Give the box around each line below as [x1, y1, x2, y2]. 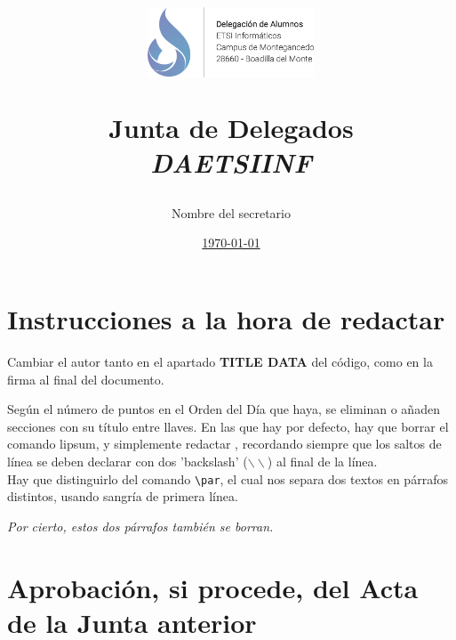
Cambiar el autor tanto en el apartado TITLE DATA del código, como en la [7, 352, 433, 370]
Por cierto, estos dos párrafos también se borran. [7, 516, 274, 535]
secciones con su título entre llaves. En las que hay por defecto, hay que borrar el [7, 417, 449, 435]
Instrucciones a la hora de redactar [7, 301, 445, 337]
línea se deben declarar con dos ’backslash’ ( [7, 451, 248, 470]
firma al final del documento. [7, 369, 164, 388]
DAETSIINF [150, 143, 312, 181]
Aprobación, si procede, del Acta [7, 569, 419, 605]
